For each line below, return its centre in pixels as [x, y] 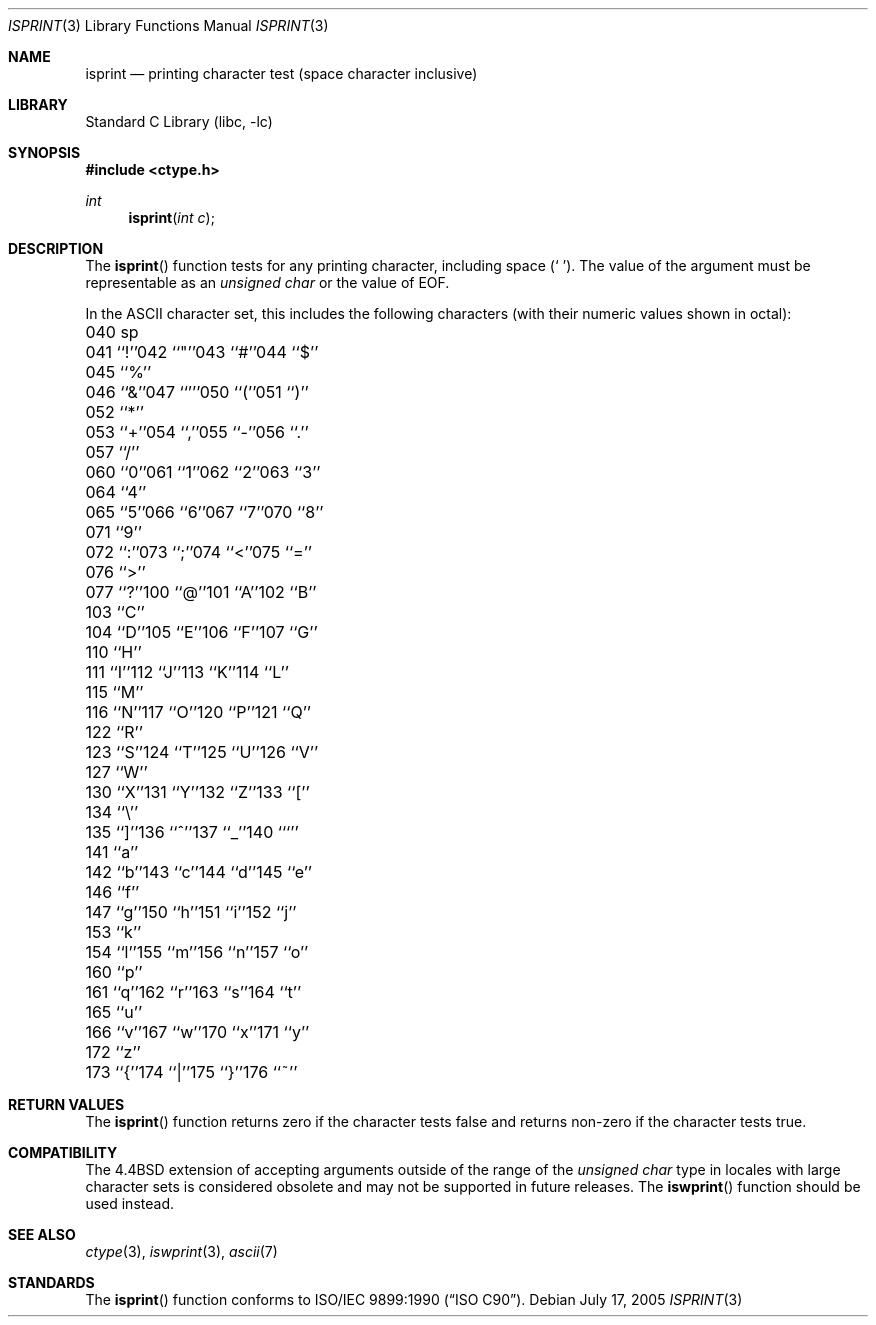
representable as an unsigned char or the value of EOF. [267, 282]
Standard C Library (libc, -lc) [179, 121]
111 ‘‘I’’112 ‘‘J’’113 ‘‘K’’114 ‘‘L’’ [187, 672]
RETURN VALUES [66, 1104]
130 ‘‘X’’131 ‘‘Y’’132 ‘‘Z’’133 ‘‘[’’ [197, 792]
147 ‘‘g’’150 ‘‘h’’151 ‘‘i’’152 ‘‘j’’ [191, 912]
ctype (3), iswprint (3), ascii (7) [181, 1251]
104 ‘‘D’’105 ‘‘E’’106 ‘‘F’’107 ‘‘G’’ [201, 632]
